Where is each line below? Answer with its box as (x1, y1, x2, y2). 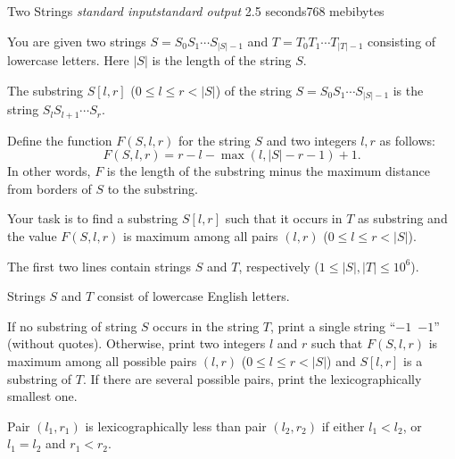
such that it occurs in (225, 209, 343, 228)
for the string (178, 130, 251, 149)
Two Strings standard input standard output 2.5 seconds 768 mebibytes (7, 2, 385, 20)
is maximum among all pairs (123, 227, 278, 246)
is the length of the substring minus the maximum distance (106, 162, 430, 180)
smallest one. (7, 387, 78, 405)
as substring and (358, 209, 448, 228)
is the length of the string (152, 51, 292, 70)
